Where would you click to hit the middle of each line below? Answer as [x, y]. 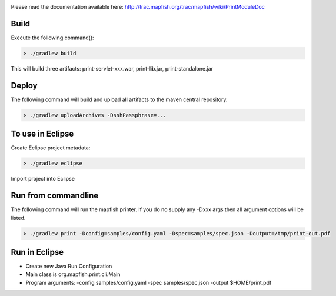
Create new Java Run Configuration [69, 266]
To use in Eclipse [42, 134]
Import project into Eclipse [43, 179]
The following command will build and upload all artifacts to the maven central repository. [119, 99]
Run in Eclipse [37, 252]
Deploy [24, 85]
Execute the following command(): [52, 38]
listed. [18, 218]
